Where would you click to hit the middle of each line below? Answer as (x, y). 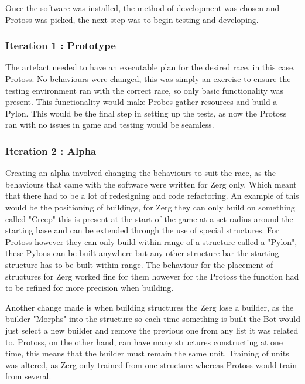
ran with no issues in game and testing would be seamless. (110, 125)
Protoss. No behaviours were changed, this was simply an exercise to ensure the (148, 79)
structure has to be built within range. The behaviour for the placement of (139, 264)
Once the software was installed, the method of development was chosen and (143, 8)
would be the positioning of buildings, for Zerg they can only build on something (150, 207)
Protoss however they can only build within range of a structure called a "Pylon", (151, 241)
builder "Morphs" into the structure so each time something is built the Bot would (153, 319)
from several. (28, 376)
